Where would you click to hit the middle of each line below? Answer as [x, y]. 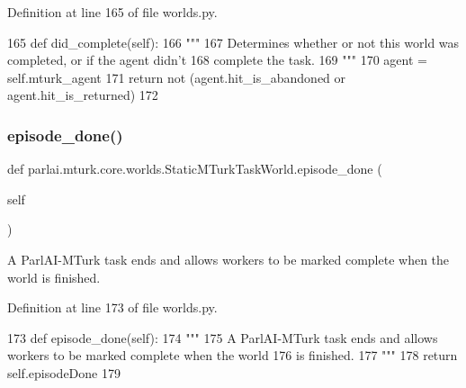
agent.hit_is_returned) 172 [83, 95]
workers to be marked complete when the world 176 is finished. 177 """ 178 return [233, 355]
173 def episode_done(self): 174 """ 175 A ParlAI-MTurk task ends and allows [223, 337]
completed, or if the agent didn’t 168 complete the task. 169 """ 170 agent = [217, 60]
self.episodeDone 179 [64, 372]
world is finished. [54, 277]
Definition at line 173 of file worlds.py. [112, 307]
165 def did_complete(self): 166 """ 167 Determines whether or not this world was [233, 42]
